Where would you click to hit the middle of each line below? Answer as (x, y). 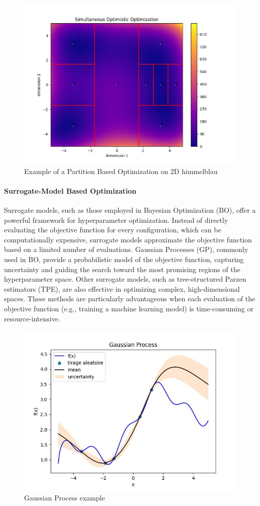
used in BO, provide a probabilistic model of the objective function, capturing (124, 259)
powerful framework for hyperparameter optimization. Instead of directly (116, 220)
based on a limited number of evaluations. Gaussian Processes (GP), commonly (126, 249)
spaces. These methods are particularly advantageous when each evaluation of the (130, 299)
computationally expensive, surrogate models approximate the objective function (128, 239)
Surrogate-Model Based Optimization (70, 190)
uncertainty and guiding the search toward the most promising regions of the (122, 269)
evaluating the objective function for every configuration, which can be (113, 230)
